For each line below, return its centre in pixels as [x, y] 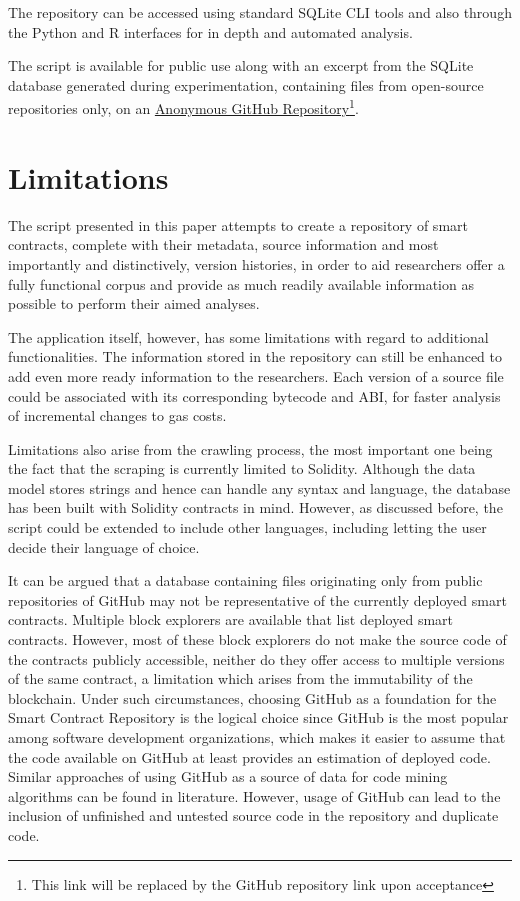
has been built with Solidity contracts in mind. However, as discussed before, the [255, 507]
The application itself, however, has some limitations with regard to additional [248, 336]
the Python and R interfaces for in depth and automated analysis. [210, 31]
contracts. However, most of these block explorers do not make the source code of [257, 639]
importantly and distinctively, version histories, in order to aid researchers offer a [256, 263]
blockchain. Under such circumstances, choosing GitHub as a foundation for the [252, 697]
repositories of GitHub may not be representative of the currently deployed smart [257, 599]
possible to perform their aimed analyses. [134, 303]
